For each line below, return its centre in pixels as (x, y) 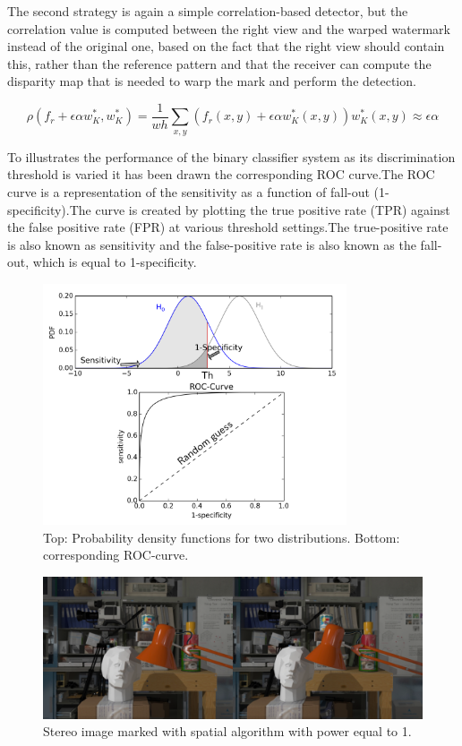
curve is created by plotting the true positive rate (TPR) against (273, 209)
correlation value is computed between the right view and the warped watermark (229, 28)
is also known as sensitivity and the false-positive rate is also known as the (212, 244)
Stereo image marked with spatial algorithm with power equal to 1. (227, 731)
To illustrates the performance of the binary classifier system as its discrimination (231, 156)
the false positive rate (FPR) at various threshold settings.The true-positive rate (228, 227)
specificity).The (49, 209)
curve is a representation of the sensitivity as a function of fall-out (188, 192)
